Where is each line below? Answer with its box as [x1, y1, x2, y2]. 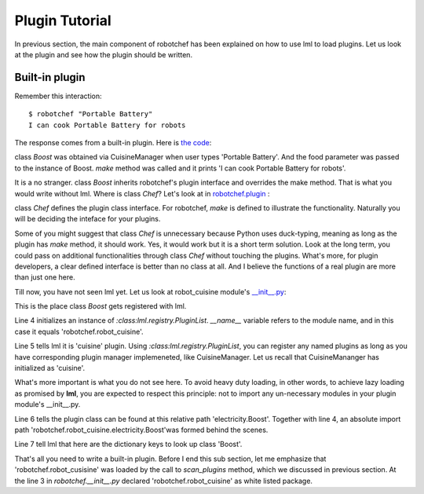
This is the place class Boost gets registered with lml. [14, 302, 187, 311]
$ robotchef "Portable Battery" [28, 110, 153, 119]
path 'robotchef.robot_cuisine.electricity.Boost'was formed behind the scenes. [14, 425, 269, 434]
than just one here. [14, 273, 75, 282]
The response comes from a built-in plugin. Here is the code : [14, 138, 212, 148]
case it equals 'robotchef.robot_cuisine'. [14, 327, 144, 336]
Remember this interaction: [14, 91, 102, 101]
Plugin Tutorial [14, 12, 111, 29]
